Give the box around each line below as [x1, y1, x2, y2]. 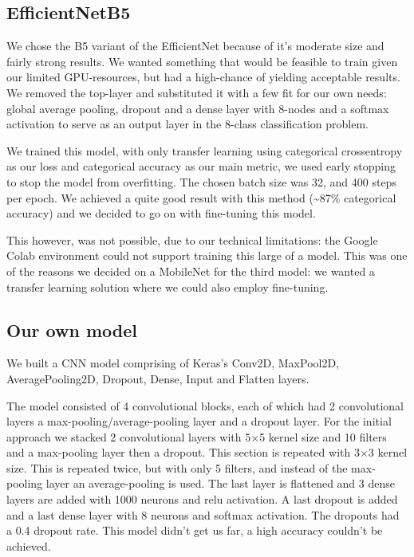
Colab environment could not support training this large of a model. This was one [6, 247, 408, 264]
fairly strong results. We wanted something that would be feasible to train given [6, 53, 398, 69]
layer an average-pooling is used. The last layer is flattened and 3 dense [45, 475, 395, 492]
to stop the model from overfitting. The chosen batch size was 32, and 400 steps [6, 173, 396, 190]
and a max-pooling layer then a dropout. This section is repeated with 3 [6, 444, 360, 461]
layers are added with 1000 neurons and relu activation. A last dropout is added [6, 491, 398, 508]
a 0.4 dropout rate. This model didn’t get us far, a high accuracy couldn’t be [6, 522, 383, 539]
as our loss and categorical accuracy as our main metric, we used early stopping [6, 158, 396, 175]
